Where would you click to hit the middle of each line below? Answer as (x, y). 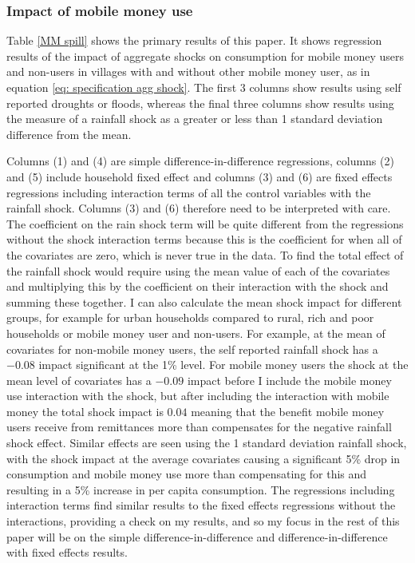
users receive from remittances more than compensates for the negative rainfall (199, 427)
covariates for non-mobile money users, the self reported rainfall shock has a (192, 349)
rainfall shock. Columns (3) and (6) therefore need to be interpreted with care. (199, 208)
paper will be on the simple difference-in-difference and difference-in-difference (197, 536)
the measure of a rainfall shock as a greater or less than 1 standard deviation (195, 119)
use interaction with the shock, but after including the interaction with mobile (198, 396)
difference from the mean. (69, 134)
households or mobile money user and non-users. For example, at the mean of (196, 333)
